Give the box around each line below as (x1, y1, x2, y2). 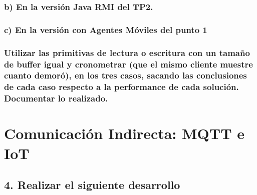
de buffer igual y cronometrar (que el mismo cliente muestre (4, 57, 253, 70)
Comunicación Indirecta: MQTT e (4, 123, 245, 143)
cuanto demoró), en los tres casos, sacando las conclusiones (4, 69, 247, 81)
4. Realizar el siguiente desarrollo (4, 177, 180, 192)
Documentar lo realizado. (4, 92, 108, 104)
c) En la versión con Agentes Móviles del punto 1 (4, 23, 207, 35)
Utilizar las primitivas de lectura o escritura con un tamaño (4, 46, 250, 58)
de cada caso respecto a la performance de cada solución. (4, 80, 239, 93)
